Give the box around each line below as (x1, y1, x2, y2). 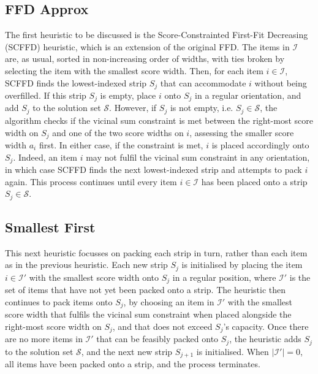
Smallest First (5, 218, 96, 237)
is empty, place (100, 89, 156, 102)
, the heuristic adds (229, 332, 301, 345)
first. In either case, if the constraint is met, (39, 138, 203, 151)
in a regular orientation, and (195, 89, 301, 102)
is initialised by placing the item (181, 258, 303, 271)
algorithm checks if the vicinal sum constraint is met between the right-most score (5, 113, 313, 126)
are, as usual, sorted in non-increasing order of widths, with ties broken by (5, 52, 285, 65)
